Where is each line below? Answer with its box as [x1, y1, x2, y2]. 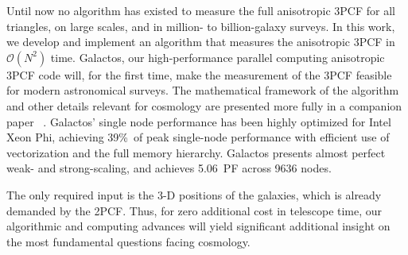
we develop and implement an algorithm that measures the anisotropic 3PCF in [6, 33, 395, 50]
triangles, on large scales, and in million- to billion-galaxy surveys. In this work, [6, 17, 395, 34]
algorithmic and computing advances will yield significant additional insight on [6, 218, 391, 234]
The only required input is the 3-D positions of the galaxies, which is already [6, 186, 382, 203]
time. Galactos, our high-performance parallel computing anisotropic [50, 48, 385, 65]
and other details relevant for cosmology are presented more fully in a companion [6, 97, 402, 114]
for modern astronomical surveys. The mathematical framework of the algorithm [6, 82, 399, 99]
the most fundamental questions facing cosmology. [6, 233, 251, 249]
